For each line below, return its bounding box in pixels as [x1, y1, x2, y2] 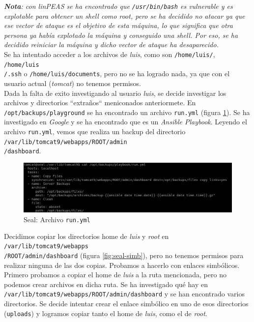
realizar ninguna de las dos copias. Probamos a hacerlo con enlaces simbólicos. [4, 260, 240, 270]
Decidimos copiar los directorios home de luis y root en [4, 231, 169, 241]
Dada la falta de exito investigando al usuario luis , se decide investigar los [4, 88, 226, 98]
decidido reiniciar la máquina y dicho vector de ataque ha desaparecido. [4, 39, 219, 50]
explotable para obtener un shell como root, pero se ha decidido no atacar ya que [4, 10, 245, 21]
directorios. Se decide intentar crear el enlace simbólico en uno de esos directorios [4, 298, 249, 309]
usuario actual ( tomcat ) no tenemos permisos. [4, 78, 141, 88]
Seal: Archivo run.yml [24, 214, 90, 225]
